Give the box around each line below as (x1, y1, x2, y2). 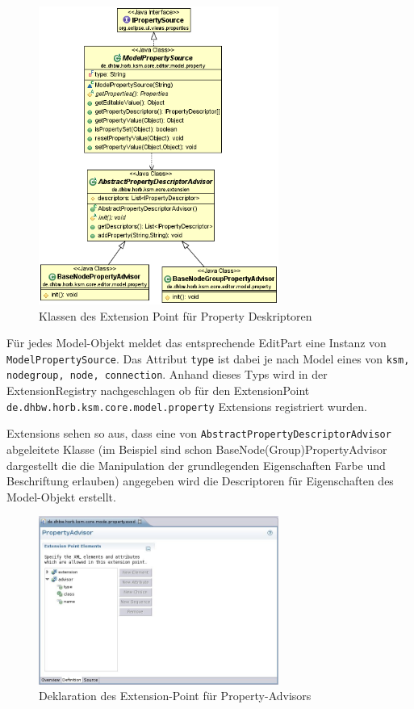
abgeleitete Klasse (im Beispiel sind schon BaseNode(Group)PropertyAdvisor (6, 440, 387, 457)
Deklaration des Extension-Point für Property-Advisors (39, 687, 312, 704)
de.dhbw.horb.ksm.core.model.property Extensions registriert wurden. (6, 397, 367, 414)
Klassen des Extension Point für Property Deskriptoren (39, 307, 312, 324)
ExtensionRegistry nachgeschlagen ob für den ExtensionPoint (6, 382, 310, 399)
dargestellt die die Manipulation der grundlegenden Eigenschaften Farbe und (6, 456, 386, 473)
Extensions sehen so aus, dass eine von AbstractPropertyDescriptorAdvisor (6, 425, 391, 442)
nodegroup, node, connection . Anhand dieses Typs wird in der (6, 366, 328, 383)
